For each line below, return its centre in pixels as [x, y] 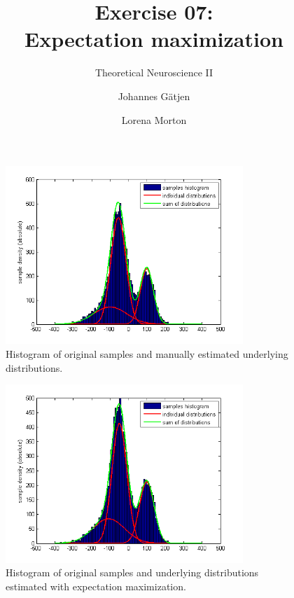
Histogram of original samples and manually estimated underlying [147, 354]
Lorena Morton [154, 119]
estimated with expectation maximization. [96, 586]
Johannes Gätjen [154, 96]
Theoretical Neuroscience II [154, 72]
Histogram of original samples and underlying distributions [132, 572]
